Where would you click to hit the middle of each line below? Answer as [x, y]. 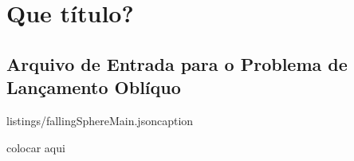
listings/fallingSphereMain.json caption [100, 120]
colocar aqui [36, 147]
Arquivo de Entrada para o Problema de [177, 63]
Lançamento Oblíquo [94, 87]
